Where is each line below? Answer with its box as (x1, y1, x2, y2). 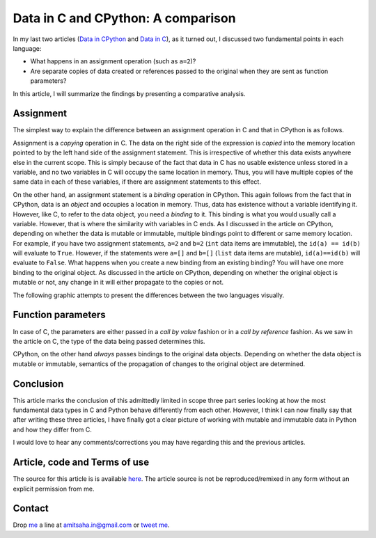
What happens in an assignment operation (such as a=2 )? (30, 57, 196, 65)
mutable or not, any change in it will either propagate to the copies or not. (13, 278, 224, 287)
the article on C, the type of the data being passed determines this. (13, 337, 205, 345)
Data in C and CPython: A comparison (13, 10, 236, 26)
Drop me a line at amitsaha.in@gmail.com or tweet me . (13, 521, 170, 529)
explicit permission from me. (13, 484, 95, 493)
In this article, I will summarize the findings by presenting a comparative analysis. (13, 89, 246, 97)
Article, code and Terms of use (13, 457, 150, 468)
